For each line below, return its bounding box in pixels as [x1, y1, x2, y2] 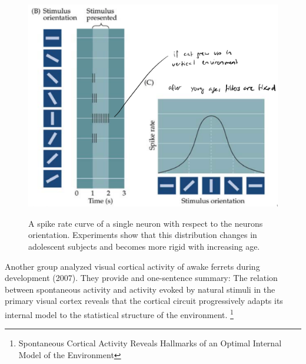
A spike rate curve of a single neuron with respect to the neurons [28, 217, 263, 229]
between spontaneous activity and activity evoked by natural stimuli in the [5, 283, 275, 295]
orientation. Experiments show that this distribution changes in [28, 229, 257, 241]
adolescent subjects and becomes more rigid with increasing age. [28, 240, 260, 253]
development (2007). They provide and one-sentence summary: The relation [5, 272, 278, 284]
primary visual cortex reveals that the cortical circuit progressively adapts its [5, 294, 283, 307]
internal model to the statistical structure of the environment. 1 [5, 307, 234, 320]
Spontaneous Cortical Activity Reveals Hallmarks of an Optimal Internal [18, 337, 282, 349]
